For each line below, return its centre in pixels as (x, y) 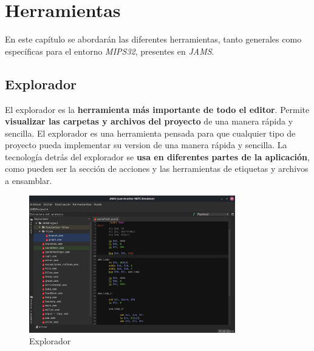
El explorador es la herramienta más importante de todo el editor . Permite (157, 109)
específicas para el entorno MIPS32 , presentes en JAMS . (110, 51)
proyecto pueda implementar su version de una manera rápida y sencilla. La (146, 145)
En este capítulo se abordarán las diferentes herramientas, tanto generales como (153, 39)
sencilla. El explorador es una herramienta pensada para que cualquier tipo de (150, 133)
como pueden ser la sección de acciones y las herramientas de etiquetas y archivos (157, 169)
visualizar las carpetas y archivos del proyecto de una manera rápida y (149, 121)
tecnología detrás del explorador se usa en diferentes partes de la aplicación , (157, 156)
